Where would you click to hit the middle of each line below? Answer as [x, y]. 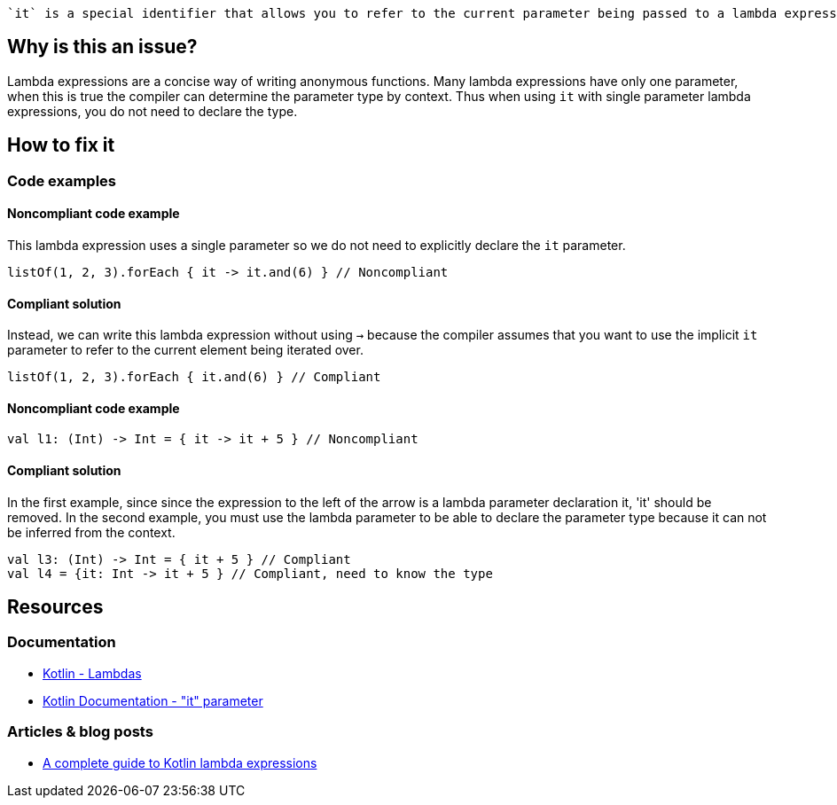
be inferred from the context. [91, 532]
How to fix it [61, 145]
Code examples [62, 180]
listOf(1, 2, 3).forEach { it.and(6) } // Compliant [194, 377]
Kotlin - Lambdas [92, 673]
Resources [55, 606]
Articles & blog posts [80, 732]
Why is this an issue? [102, 47]
